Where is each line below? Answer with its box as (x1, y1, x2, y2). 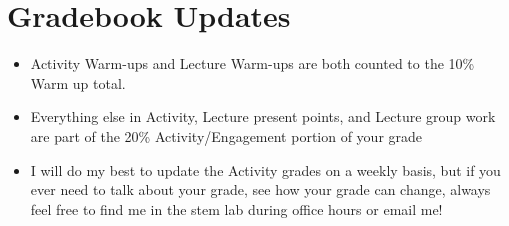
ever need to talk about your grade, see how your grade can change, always (30, 179, 491, 200)
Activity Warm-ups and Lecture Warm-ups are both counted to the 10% (30, 53, 475, 74)
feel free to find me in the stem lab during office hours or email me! (30, 198, 443, 219)
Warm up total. (30, 72, 126, 93)
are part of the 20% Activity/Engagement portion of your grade (30, 125, 423, 146)
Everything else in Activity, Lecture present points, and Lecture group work (30, 106, 496, 127)
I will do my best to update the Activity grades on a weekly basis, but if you (30, 159, 501, 180)
